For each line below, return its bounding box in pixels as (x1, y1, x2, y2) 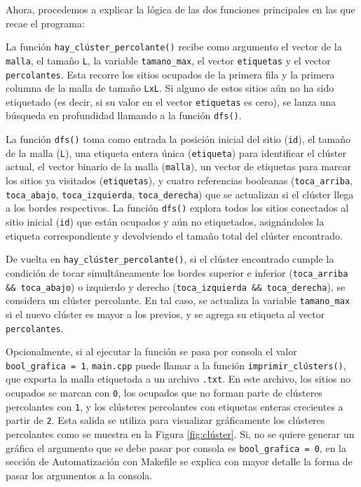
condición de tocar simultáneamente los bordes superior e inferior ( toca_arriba (6, 265, 348, 280)
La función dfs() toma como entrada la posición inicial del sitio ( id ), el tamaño (6, 132, 350, 146)
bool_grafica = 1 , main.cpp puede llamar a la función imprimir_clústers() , (6, 357, 346, 372)
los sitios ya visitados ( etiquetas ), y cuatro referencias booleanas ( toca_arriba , (6, 173, 353, 188)
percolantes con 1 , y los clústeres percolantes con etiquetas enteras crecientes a (6, 399, 343, 413)
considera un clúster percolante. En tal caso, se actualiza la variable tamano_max (6, 293, 350, 308)
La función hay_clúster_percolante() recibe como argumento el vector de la (6, 39, 342, 54)
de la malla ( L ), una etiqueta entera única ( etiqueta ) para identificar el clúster (6, 145, 346, 160)
